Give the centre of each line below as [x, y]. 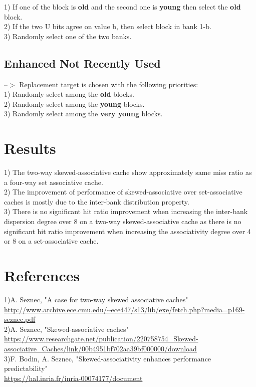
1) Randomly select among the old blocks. [69, 94]
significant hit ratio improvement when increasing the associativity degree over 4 [127, 231]
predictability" [26, 368]
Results [30, 148]
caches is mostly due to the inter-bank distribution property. [97, 201]
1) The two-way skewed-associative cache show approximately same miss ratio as [128, 172]
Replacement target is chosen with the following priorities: [109, 84]
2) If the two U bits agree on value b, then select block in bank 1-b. [108, 26]
